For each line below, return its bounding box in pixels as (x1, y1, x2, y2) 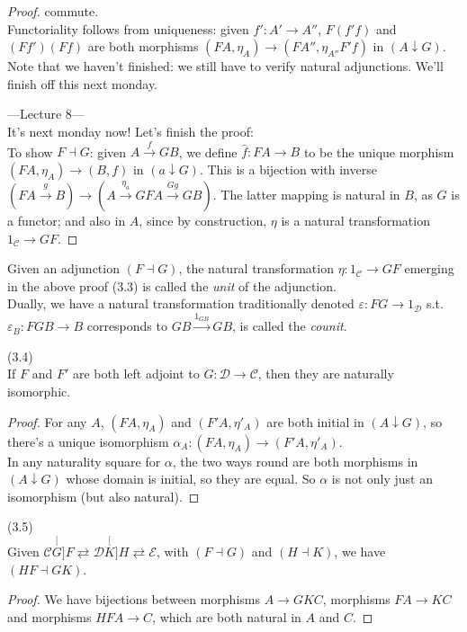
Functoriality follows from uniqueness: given (7, 19, 249, 38)
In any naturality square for (7, 451, 161, 470)
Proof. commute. (7, 2, 99, 20)
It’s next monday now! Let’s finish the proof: (7, 121, 254, 140)
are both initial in (266, 412, 364, 431)
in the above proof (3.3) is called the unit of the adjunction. (7, 276, 337, 295)
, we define (178, 142, 238, 161)
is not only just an (331, 469, 434, 488)
